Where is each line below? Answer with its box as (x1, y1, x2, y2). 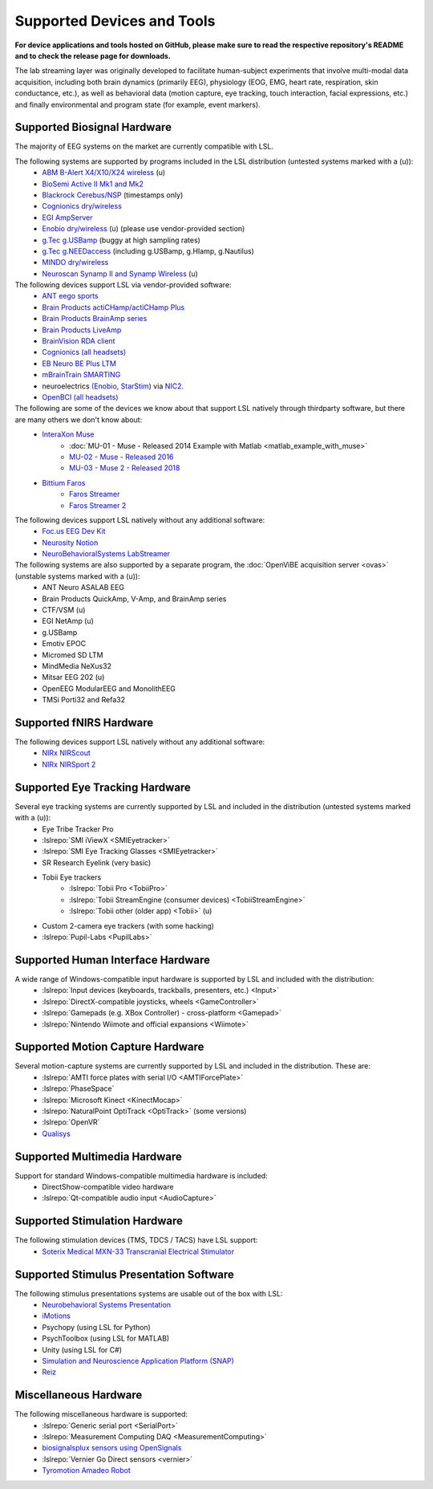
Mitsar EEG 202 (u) (42, 673, 105, 682)
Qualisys (42, 1129, 71, 1138)
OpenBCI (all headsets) (42, 393, 119, 401)
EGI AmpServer (42, 213, 93, 222)
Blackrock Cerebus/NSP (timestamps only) (42, 189, 184, 200)
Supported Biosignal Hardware (14, 120, 172, 134)
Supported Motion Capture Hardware (14, 1040, 204, 1054)
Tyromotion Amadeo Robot (42, 1466, 132, 1475)
